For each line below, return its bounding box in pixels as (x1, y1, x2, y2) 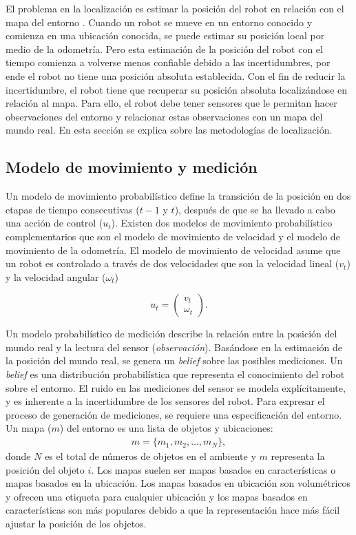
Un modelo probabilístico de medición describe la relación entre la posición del (6, 326, 337, 341)
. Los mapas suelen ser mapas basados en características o (91, 462, 336, 476)
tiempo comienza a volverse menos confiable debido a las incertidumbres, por (6, 55, 331, 70)
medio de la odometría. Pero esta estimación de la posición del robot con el (6, 41, 323, 56)
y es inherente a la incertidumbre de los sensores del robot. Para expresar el (6, 394, 325, 408)
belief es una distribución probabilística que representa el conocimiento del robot (6, 367, 345, 381)
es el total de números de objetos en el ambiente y (45, 449, 256, 463)
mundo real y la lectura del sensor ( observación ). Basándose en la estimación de (6, 339, 342, 354)
